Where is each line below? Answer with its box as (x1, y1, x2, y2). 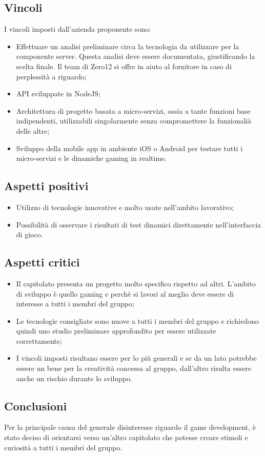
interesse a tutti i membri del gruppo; (16, 298, 134, 309)
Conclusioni (4, 398, 67, 413)
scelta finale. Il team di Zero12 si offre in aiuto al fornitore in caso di (16, 60, 232, 71)
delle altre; (16, 125, 50, 136)
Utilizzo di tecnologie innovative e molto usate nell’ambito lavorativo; (16, 201, 234, 212)
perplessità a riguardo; (16, 71, 87, 81)
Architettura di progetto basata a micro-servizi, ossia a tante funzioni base (16, 105, 251, 116)
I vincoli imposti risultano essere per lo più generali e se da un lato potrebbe (16, 353, 257, 363)
